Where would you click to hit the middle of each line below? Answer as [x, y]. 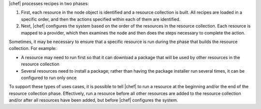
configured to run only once [49, 78]
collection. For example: [33, 48]
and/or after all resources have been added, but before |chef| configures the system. [94, 100]
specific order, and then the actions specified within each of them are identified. [101, 19]
